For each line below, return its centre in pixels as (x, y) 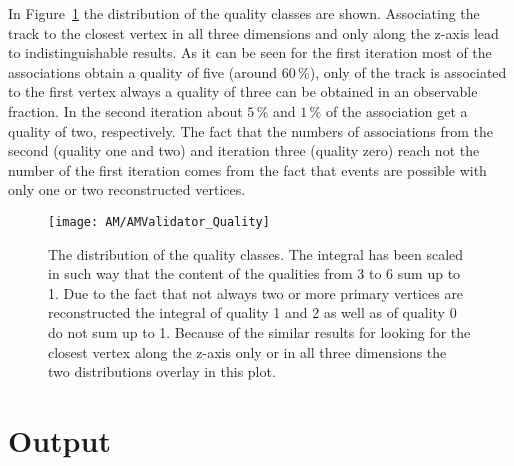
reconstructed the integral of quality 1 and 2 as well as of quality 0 (252, 312)
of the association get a (396, 110)
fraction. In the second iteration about (125, 110)
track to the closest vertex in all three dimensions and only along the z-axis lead (253, 32)
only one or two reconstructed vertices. (127, 189)
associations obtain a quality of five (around (143, 71)
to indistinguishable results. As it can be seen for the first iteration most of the (250, 52)
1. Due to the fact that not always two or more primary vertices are (256, 292)
